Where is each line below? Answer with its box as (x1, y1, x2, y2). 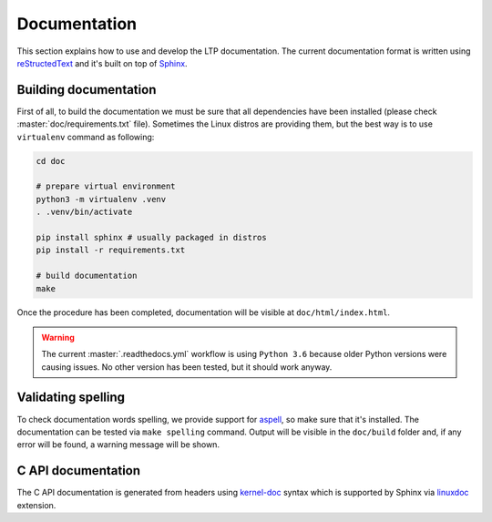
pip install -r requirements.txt (36, 245, 186, 255)
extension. (16, 499, 56, 510)
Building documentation (16, 82, 157, 97)
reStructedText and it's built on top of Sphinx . (16, 57, 188, 68)
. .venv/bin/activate (36, 207, 133, 218)
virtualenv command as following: (16, 131, 155, 142)
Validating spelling (16, 390, 126, 405)
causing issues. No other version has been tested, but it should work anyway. (41, 361, 333, 373)
